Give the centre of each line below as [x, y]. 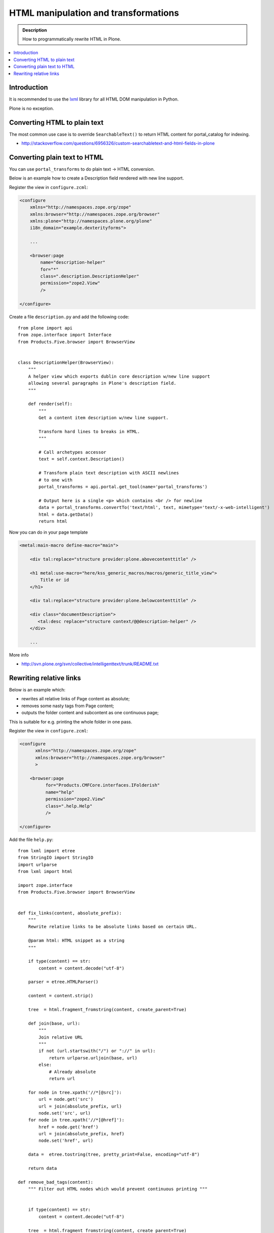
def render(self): [50, 404]
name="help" [60, 792]
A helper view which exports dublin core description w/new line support [119, 376]
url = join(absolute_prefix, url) [80, 1106]
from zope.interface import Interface [65, 335]
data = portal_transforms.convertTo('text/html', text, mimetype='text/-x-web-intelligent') [154, 508]
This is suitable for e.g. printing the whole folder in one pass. [71, 722]
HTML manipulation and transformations [94, 13]
